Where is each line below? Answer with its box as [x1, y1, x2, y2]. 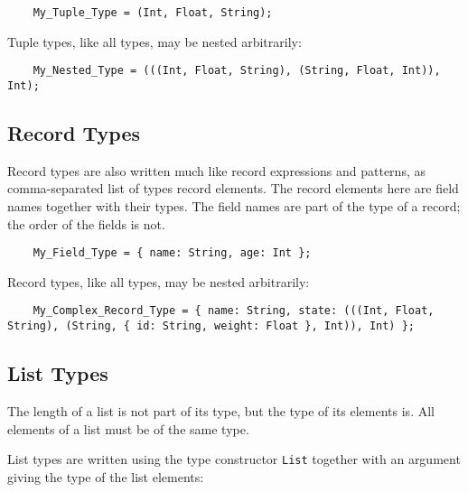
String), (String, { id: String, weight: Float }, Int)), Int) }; [7, 320, 416, 333]
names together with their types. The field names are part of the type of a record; [7, 196, 461, 215]
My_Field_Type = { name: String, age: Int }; [33, 246, 312, 260]
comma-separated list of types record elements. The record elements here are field [7, 179, 459, 198]
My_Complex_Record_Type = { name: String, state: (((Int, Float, [33, 304, 435, 318]
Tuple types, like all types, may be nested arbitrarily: [7, 32, 302, 51]
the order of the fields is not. [7, 214, 165, 233]
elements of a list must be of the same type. [7, 419, 249, 438]
